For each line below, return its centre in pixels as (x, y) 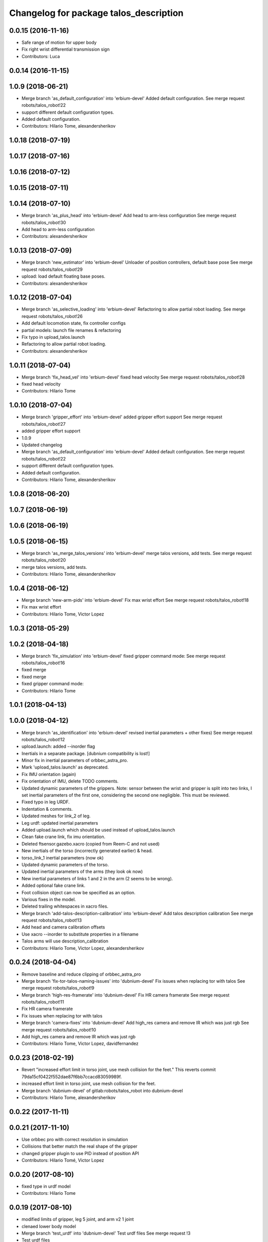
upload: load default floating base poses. (64, 276)
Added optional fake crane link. (53, 886)
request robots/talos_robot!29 (52, 269)
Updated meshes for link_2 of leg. (56, 816)
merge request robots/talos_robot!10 (59, 1030)
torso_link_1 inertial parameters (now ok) (63, 857)
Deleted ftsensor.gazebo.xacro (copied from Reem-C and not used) (91, 844)
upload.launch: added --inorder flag (58, 746)
